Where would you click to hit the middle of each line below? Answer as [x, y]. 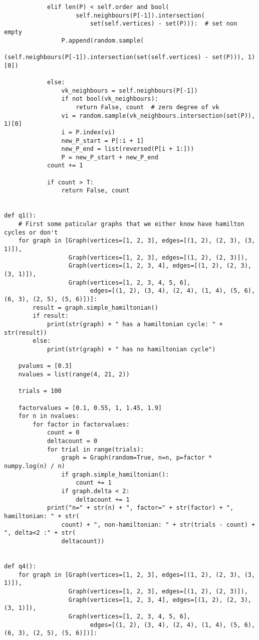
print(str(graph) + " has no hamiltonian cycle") [131, 349]
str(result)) [26, 333]
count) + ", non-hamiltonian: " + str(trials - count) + [158, 524]
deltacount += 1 [103, 499]
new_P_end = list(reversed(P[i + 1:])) [128, 149]
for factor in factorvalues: [81, 424]
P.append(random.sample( [103, 40]
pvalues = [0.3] [45, 366]
